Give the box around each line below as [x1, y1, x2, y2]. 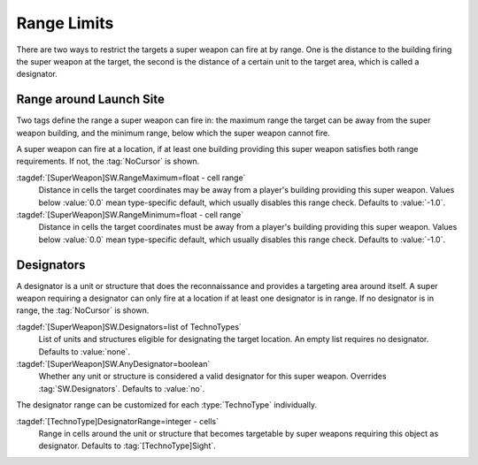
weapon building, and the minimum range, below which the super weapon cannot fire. [16, 127, 331, 138]
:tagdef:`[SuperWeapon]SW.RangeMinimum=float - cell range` [16, 209, 244, 220]
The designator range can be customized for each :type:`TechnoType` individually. [16, 400, 318, 410]
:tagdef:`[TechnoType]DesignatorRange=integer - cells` [16, 415, 219, 426]
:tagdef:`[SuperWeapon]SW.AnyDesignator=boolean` [16, 359, 211, 369]
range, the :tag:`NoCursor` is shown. [16, 305, 150, 316]
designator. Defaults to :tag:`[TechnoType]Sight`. [38, 440, 216, 451]
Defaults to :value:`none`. [38, 346, 131, 357]
